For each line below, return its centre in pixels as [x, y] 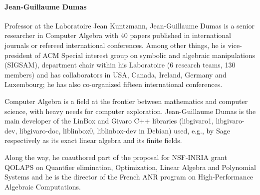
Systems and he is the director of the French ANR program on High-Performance [129, 177]
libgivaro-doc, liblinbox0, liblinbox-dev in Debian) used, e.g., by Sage [125, 130]
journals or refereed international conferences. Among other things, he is [115, 45]
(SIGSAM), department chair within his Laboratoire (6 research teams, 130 [120, 65]
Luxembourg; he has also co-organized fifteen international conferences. [114, 84]
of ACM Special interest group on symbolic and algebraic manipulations [145, 55]
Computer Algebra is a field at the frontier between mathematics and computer [126, 101]
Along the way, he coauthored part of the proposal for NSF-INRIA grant [116, 157]
